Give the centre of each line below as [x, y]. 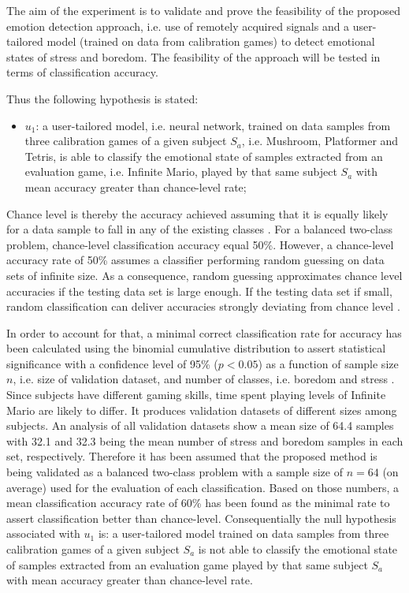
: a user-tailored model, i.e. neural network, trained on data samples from [213, 125]
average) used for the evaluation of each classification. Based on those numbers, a [203, 487]
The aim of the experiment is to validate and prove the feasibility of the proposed [204, 10]
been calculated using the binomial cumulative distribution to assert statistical [196, 348]
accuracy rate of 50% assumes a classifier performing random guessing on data [195, 260]
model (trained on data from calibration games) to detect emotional [211, 41]
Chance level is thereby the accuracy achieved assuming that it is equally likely [197, 213]
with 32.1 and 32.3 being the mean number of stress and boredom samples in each [205, 440]
